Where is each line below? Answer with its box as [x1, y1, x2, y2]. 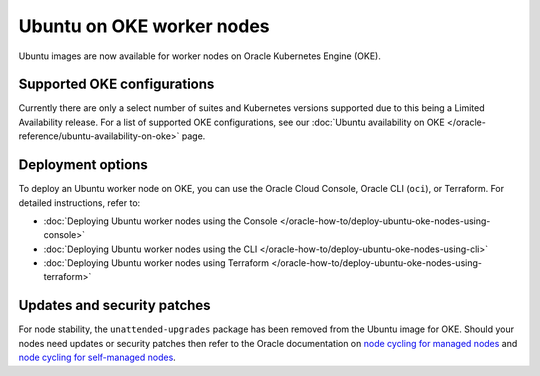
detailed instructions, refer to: [18, 196, 141, 209]
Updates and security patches [18, 297, 211, 314]
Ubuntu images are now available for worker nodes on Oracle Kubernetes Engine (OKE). [18, 50, 382, 62]
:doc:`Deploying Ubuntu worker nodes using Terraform [43, 257, 270, 269]
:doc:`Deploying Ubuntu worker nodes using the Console [43, 215, 278, 227]
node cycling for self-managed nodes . [18, 351, 177, 364]
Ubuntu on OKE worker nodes [18, 15, 270, 37]
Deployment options [18, 156, 149, 174]
